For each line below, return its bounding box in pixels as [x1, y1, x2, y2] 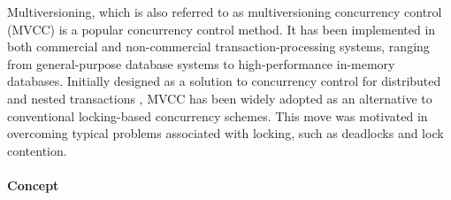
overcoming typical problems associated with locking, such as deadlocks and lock [7, 124, 444, 142]
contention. [7, 141, 67, 159]
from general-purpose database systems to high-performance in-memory [7, 54, 395, 73]
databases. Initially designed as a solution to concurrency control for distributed [7, 72, 441, 90]
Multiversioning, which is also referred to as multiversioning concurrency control [7, 3, 442, 20]
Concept [7, 175, 59, 194]
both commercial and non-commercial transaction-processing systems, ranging [7, 37, 430, 56]
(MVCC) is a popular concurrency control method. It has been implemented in [7, 19, 436, 38]
